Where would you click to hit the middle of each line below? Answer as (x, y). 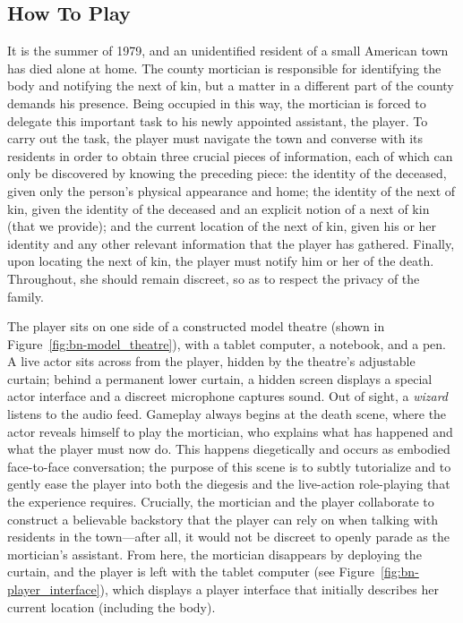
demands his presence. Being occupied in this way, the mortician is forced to (217, 102)
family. (26, 296)
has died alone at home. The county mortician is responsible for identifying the (224, 68)
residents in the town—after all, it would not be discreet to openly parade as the (228, 537)
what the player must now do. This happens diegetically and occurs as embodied (229, 449)
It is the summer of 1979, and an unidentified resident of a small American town (228, 51)
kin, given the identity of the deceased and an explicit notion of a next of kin (219, 208)
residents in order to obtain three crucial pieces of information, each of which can (230, 155)
